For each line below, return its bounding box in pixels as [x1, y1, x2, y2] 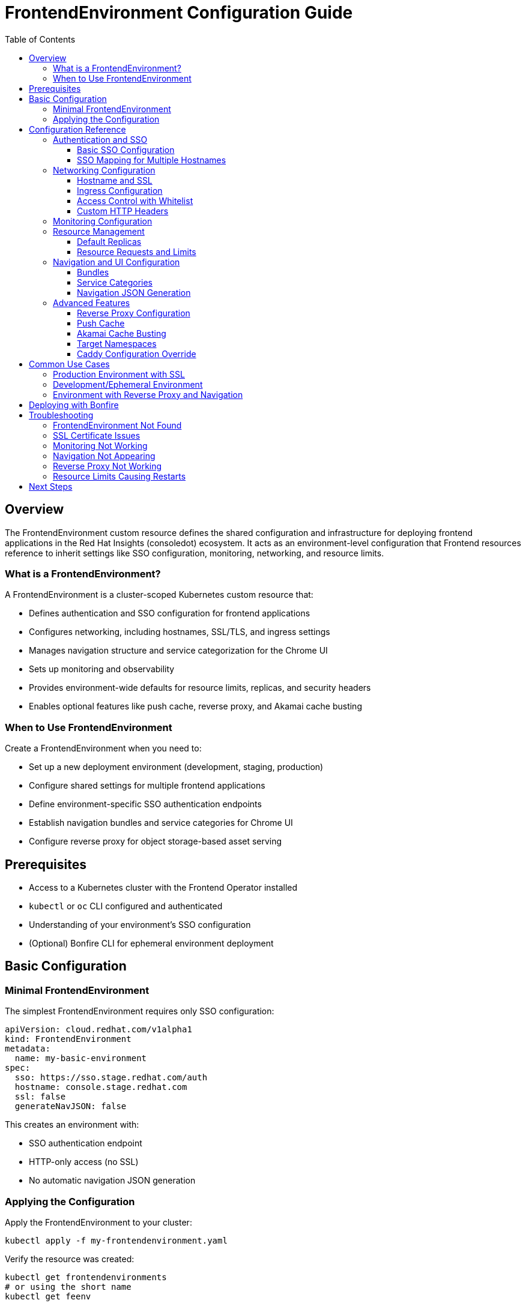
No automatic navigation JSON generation [29, 1175, 196, 1186]
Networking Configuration [53, 164, 156, 175]
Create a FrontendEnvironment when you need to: [5, 743, 202, 754]
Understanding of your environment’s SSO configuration [29, 919, 251, 930]
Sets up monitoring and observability [29, 664, 175, 675]
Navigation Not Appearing [53, 450, 156, 461]
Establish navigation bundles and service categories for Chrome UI [29, 817, 293, 828]
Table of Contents [5, 34, 76, 44]
